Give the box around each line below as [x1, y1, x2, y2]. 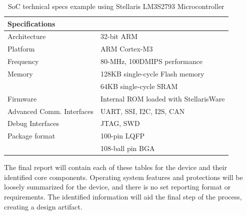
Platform [7, 43, 35, 54]
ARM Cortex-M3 [100, 43, 153, 54]
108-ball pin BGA [100, 143, 155, 153]
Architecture [7, 31, 46, 41]
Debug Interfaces [7, 118, 59, 128]
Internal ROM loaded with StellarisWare [100, 93, 225, 103]
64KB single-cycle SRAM [100, 80, 178, 91]
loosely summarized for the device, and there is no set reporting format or [4, 181, 231, 192]
